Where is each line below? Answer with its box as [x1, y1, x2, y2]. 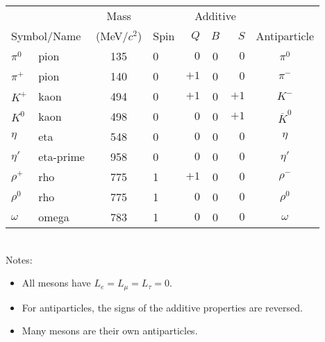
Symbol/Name [11, 28, 81, 44]
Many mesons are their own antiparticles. [22, 323, 198, 338]
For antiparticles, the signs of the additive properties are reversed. [22, 300, 303, 314]
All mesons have [22, 275, 91, 290]
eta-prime [38, 148, 85, 164]
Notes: [6, 252, 33, 266]
